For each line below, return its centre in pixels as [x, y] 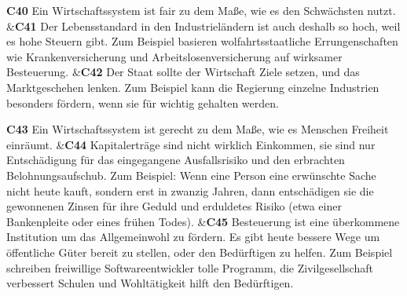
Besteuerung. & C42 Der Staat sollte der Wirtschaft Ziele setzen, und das [183, 72]
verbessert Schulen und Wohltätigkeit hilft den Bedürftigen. [150, 283]
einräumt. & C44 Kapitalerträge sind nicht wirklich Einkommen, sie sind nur [191, 144]
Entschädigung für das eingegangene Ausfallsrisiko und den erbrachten [176, 160]
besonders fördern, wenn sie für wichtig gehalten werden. [143, 102]
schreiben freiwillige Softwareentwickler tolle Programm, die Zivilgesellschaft [190, 267]
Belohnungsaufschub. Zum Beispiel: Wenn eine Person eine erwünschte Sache [191, 175]
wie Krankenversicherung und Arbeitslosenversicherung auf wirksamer [174, 56]
